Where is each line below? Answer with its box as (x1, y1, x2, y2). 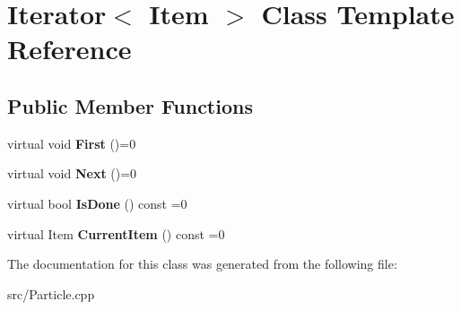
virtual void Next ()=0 (7, 164, 137, 183)
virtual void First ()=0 (7, 133, 136, 152)
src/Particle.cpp (7, 284, 95, 303)
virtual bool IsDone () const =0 (7, 194, 187, 212)
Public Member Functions (7, 91, 253, 119)
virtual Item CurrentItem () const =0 (7, 224, 225, 243)
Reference (7, 30, 132, 67)
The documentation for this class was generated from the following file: (7, 254, 397, 273)
